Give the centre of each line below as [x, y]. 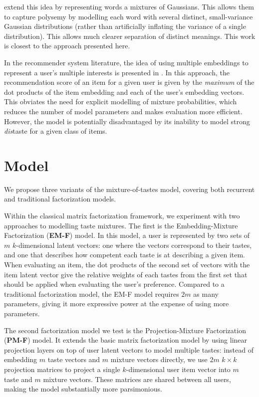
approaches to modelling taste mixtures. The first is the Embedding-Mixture [121, 225]
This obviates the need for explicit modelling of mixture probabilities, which [121, 101]
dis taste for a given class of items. [56, 131]
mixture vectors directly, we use [159, 359]
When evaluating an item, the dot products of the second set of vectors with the [127, 264]
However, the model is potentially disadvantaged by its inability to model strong [127, 121]
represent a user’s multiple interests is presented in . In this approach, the [117, 72]
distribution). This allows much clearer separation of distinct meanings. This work [130, 36]
